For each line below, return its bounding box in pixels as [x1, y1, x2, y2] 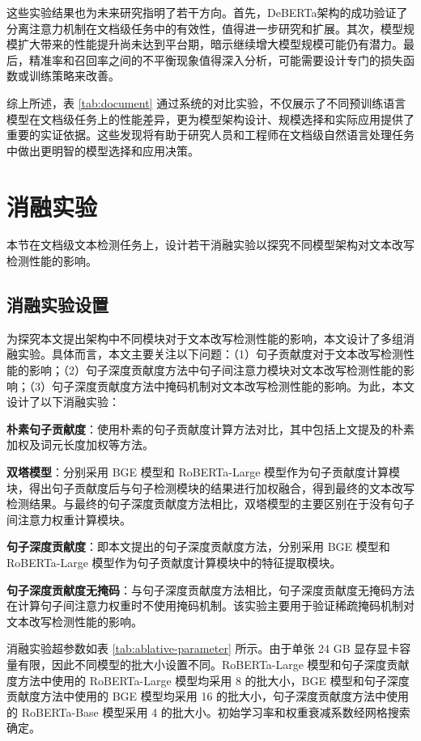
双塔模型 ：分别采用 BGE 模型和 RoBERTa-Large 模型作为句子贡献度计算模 [6, 464, 401, 481]
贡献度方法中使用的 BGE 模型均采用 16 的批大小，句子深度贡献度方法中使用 [6, 688, 410, 705]
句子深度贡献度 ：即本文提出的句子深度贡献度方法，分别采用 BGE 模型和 [6, 538, 390, 555]
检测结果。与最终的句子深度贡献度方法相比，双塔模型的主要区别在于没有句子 [6, 495, 415, 512]
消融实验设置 [6, 292, 108, 317]
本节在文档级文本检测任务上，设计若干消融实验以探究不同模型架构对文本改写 [6, 236, 415, 253]
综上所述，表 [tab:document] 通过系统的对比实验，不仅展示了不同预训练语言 [6, 94, 406, 111]
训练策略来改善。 [28, 67, 120, 84]
